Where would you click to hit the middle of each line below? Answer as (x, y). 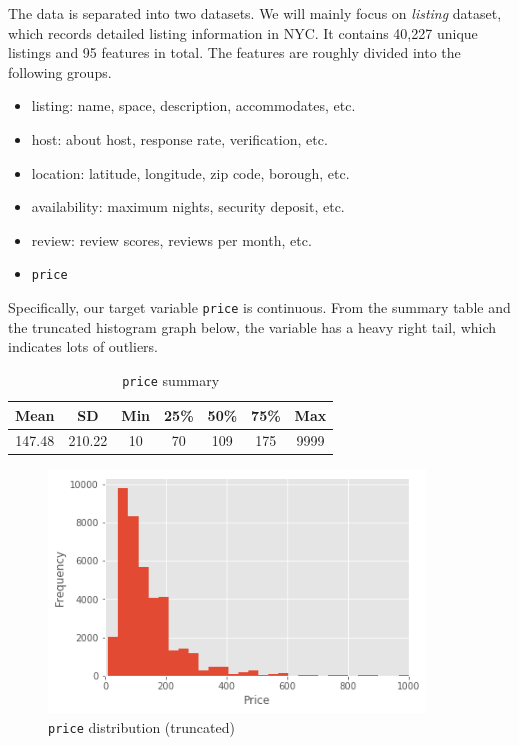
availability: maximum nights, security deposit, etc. (188, 206)
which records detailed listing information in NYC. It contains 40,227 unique (243, 32)
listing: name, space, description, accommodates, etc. (193, 105)
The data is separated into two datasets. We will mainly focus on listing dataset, (255, 13)
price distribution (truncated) (141, 726)
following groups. (60, 71)
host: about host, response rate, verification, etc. (179, 138)
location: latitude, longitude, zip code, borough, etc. (190, 172)
